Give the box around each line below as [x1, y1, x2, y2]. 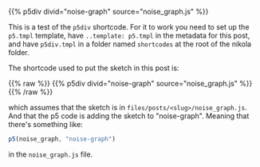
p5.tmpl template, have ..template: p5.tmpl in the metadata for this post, [8, 31, 250, 40]
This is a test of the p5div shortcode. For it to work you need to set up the [8, 22, 250, 31]
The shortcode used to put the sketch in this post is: [8, 63, 179, 73]
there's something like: [8, 120, 84, 129]
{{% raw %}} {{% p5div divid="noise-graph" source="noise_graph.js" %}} [8, 79, 253, 88]
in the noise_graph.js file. [8, 149, 93, 159]
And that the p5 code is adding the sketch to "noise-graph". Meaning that [8, 111, 250, 121]
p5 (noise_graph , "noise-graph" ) [8, 135, 116, 143]
